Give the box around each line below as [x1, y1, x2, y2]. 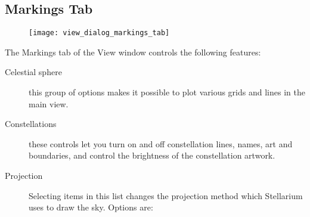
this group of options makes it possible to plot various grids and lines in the [29, 86, 305, 98]
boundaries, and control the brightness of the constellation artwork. [29, 149, 275, 162]
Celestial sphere [5, 66, 62, 78]
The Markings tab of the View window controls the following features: [5, 45, 261, 58]
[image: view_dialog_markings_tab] [29, 29, 170, 38]
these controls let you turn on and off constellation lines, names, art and [29, 137, 293, 150]
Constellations [5, 117, 57, 130]
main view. [29, 97, 69, 110]
